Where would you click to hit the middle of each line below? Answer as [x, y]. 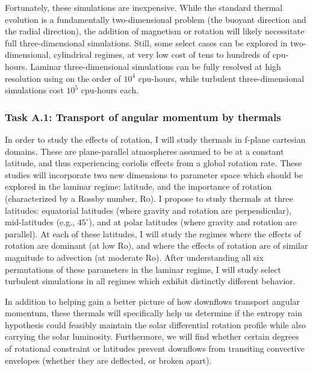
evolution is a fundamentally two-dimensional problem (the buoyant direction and [156, 19]
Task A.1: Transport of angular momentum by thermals [143, 117]
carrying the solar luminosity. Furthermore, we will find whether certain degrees [152, 336]
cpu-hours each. [110, 90]
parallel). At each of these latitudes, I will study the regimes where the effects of [153, 233]
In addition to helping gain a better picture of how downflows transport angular [153, 301]
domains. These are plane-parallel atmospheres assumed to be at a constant [144, 151]
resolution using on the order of [63, 78]
